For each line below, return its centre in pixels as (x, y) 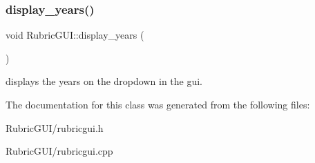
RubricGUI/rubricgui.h (55, 127)
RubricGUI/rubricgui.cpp (59, 151)
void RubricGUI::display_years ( (75, 35)
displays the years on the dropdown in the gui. (104, 81)
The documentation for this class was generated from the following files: (158, 104)
